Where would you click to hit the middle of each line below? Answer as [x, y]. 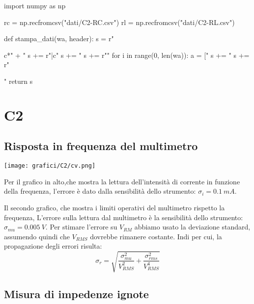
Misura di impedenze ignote [76, 293]
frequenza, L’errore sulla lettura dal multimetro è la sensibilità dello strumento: [124, 217]
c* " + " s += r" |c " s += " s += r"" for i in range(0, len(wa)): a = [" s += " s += [127, 55]
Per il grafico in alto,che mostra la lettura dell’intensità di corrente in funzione [122, 181]
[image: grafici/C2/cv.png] [50, 166]
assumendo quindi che [37, 236]
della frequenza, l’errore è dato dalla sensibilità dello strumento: [100, 191]
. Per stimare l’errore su [81, 227]
